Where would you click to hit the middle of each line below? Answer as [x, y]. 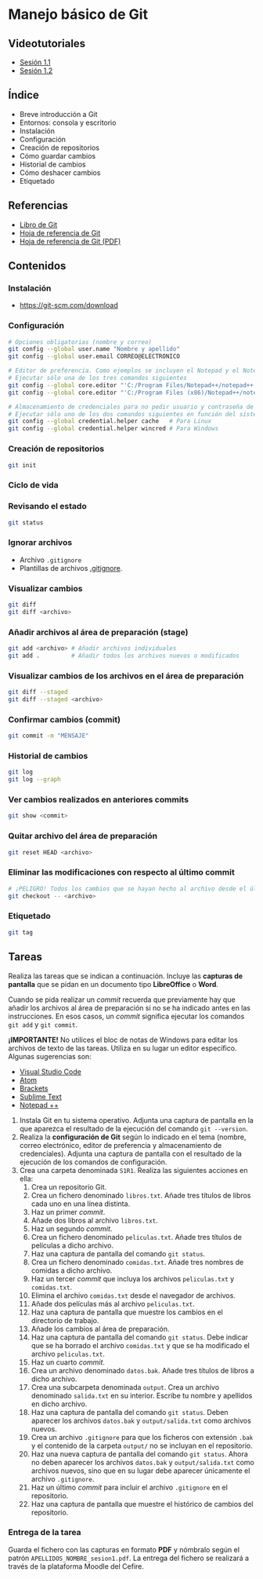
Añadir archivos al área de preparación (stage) [98, 632]
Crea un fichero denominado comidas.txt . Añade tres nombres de [137, 1262]
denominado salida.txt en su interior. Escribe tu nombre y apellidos [142, 1395]
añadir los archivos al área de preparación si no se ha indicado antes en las [129, 1007]
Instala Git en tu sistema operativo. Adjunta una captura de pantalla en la [137, 1120]
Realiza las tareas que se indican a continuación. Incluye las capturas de [126, 976]
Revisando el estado [48, 506]
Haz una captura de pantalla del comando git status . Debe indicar [140, 1337]
